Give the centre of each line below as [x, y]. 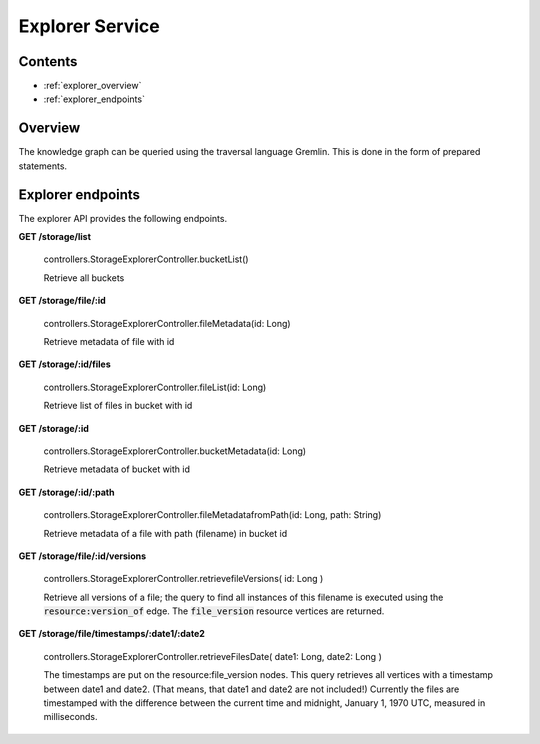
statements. [43, 166]
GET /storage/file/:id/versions [82, 556]
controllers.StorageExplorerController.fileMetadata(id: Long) [167, 323]
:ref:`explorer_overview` [92, 86]
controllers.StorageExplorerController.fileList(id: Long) [155, 387]
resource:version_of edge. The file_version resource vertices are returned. [214, 611]
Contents [48, 61]
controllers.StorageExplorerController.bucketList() [146, 259]
